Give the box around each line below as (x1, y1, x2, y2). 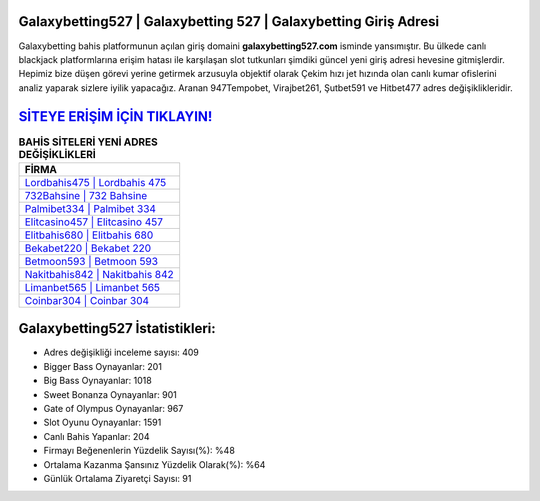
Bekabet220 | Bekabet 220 (24, 241, 152, 255)
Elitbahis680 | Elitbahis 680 (24, 228, 154, 242)
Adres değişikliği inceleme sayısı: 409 (43, 346, 199, 359)
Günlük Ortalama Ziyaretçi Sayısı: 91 (43, 473, 192, 484)
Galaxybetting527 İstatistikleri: (18, 320, 217, 337)
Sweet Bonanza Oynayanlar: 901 (43, 388, 177, 400)
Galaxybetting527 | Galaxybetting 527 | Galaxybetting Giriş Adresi (18, 13, 440, 30)
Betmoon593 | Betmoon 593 (24, 254, 159, 268)
